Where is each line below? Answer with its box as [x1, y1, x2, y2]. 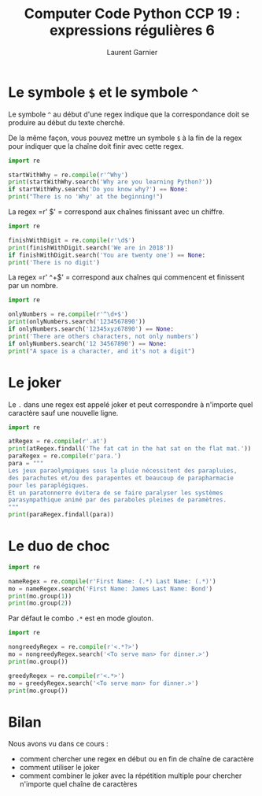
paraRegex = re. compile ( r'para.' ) [8, 452, 122, 461]
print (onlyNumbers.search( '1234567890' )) [8, 318, 146, 326]
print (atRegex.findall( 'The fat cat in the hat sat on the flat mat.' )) [8, 445, 252, 453]
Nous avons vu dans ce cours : [8, 739, 109, 749]
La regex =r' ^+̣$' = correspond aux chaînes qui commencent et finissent [8, 272, 245, 282]
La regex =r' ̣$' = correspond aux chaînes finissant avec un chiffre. [8, 207, 225, 217]
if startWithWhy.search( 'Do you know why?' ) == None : [8, 186, 189, 194]
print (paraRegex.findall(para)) [8, 511, 114, 519]
